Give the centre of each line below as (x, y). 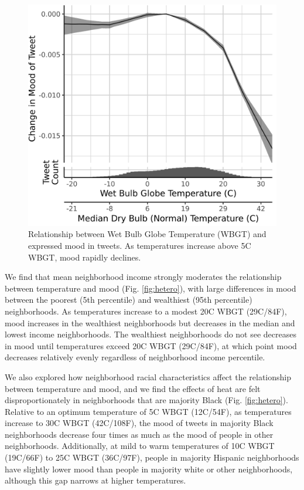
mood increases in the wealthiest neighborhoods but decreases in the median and (150, 322)
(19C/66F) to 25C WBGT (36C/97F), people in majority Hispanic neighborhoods (152, 457)
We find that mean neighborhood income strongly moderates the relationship (143, 277)
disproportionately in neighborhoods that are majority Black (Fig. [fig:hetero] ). (146, 400)
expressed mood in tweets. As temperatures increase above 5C (140, 245)
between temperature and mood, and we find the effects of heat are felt (133, 388)
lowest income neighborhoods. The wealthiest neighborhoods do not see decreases (151, 334)
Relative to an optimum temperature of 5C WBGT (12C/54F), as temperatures (148, 411)
